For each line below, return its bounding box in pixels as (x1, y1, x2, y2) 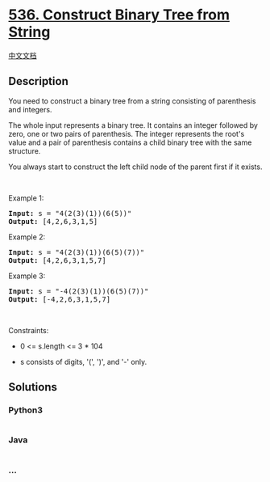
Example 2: (8, 232, 46, 242)
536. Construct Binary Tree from (8, 6, 230, 24)
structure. (8, 146, 41, 155)
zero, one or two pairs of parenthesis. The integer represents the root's (8, 129, 245, 138)
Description (8, 74, 69, 88)
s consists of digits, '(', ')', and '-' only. (19, 357, 147, 366)
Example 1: (8, 192, 44, 203)
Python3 (8, 404, 43, 416)
